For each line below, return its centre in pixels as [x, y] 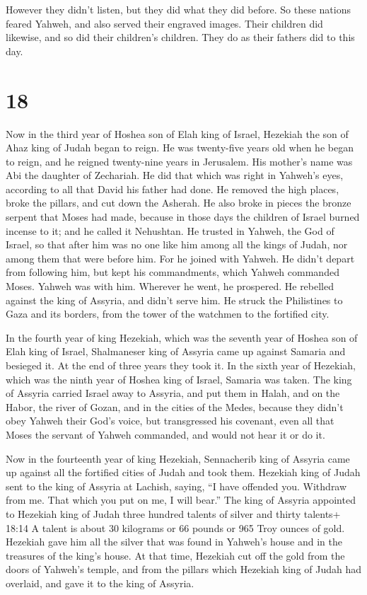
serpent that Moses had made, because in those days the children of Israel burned [183, 217]
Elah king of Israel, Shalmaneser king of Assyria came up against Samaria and [176, 351]
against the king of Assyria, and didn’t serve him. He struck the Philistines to [174, 300]
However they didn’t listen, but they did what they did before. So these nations [179, 9]
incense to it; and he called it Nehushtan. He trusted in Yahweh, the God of [170, 230]
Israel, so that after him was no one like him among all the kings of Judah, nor [177, 244]
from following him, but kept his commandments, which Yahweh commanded [173, 272]
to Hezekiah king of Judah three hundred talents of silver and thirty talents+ [173, 513]
